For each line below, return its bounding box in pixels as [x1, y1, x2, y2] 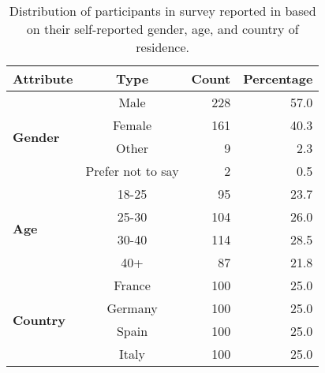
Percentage [243, 69, 313, 88]
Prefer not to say [85, 162, 179, 180]
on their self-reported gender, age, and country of [26, 20, 299, 38]
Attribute [13, 69, 73, 88]
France [114, 276, 151, 294]
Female [112, 116, 152, 134]
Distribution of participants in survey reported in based [9, 2, 316, 20]
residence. [136, 38, 190, 56]
